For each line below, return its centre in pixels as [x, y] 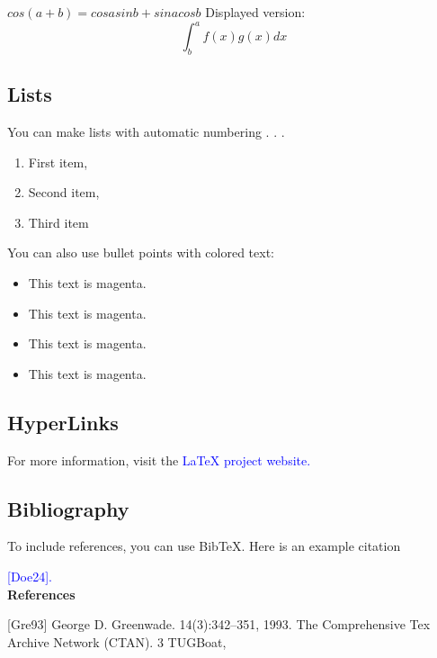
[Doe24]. [30, 577]
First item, [58, 162]
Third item [58, 222]
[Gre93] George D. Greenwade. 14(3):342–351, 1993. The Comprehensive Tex [219, 624]
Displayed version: [255, 12]
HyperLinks [63, 422]
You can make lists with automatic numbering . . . [146, 132]
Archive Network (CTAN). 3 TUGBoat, [117, 641]
